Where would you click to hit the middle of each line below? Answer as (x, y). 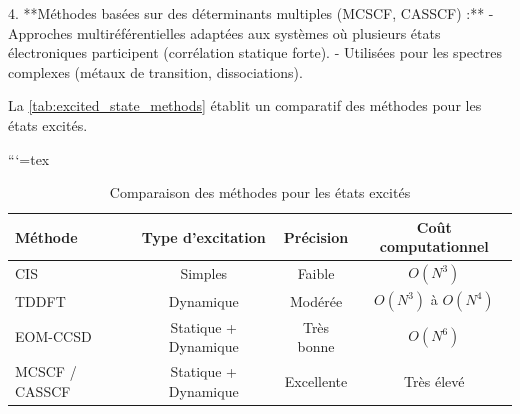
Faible (316, 273)
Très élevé (434, 380)
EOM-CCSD (53, 336)
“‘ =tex (29, 158)
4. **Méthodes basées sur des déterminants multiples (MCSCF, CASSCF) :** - (251, 13)
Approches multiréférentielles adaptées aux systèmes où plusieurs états (224, 32)
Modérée (316, 300)
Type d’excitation (203, 236)
